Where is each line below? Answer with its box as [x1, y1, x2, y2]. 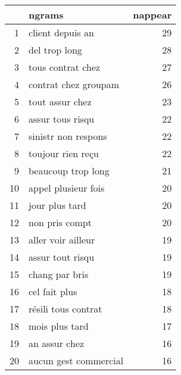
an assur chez [29, 336, 85, 350]
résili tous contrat [29, 302, 102, 315]
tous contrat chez [29, 60, 101, 74]
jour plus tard [29, 198, 86, 212]
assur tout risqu [29, 250, 95, 264]
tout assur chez [29, 95, 92, 108]
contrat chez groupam [29, 77, 120, 91]
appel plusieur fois [29, 181, 105, 195]
